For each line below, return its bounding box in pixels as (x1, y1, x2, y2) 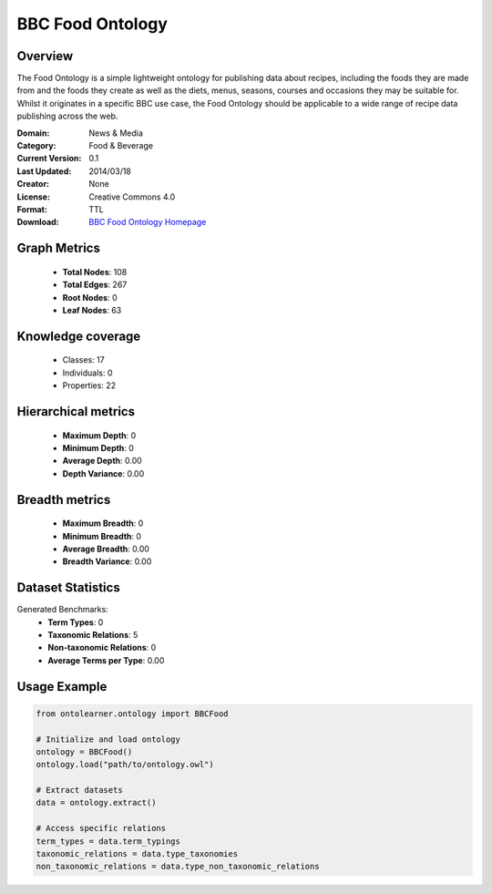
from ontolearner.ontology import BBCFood (36, 708, 229, 719)
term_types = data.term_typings (36, 836, 181, 847)
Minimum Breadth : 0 (62, 530, 141, 541)
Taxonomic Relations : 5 (47, 629, 138, 640)
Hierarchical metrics (16, 404, 136, 419)
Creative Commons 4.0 (88, 191, 176, 202)
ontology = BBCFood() (36, 746, 133, 756)
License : (16, 191, 50, 202)
